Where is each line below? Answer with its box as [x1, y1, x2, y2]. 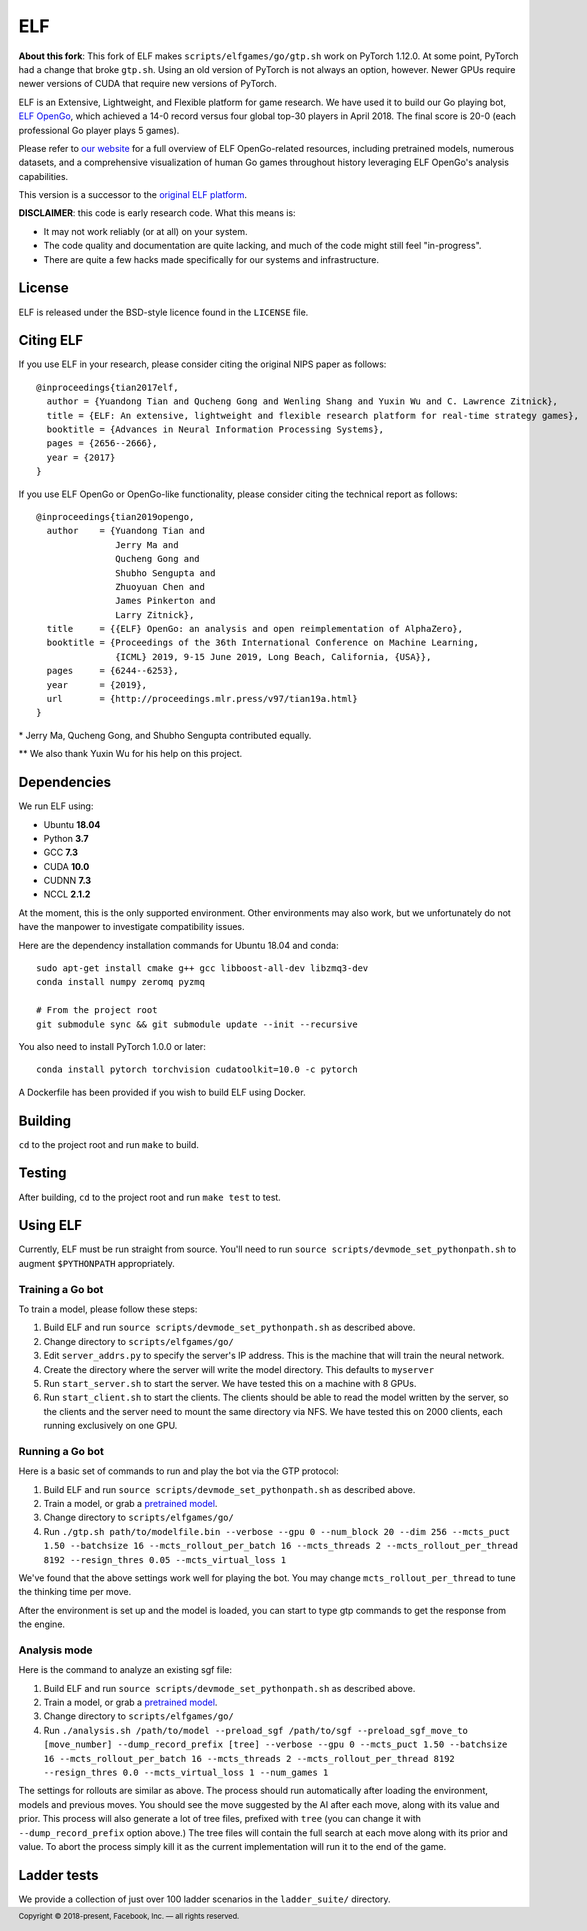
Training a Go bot [18, 1282, 104, 1296]
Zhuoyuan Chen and [115, 581, 205, 592]
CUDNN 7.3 [43, 875, 92, 887]
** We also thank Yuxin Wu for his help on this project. [18, 748, 243, 760]
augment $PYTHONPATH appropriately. [18, 1257, 175, 1269]
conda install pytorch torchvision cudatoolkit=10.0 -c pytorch [36, 1064, 359, 1075]
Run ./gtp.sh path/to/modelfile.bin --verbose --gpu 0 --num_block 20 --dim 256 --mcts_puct [43, 1525, 511, 1537]
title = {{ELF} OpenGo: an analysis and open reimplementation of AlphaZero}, [46, 623, 464, 635]
